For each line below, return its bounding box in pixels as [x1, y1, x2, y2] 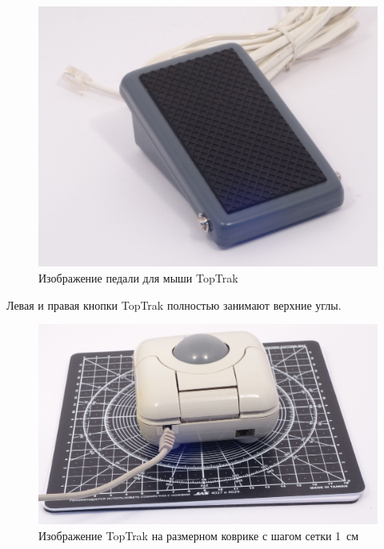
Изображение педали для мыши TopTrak [38, 270, 238, 287]
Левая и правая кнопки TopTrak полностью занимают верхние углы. [6, 296, 342, 313]
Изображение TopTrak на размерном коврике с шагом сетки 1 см [38, 527, 359, 543]
